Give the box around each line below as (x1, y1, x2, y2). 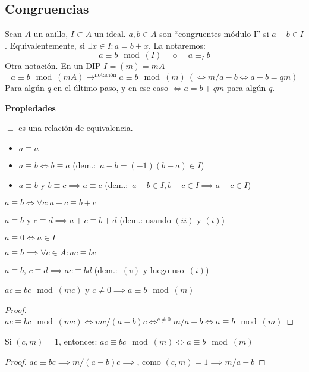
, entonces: (59, 335, 97, 347)
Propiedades (5, 101, 56, 114)
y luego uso (143, 263, 184, 276)
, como (137, 355, 161, 367)
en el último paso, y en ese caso (53, 82, 169, 94)
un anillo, (33, 27, 68, 40)
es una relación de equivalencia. (18, 121, 133, 134)
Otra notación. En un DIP (5, 60, 101, 72)
